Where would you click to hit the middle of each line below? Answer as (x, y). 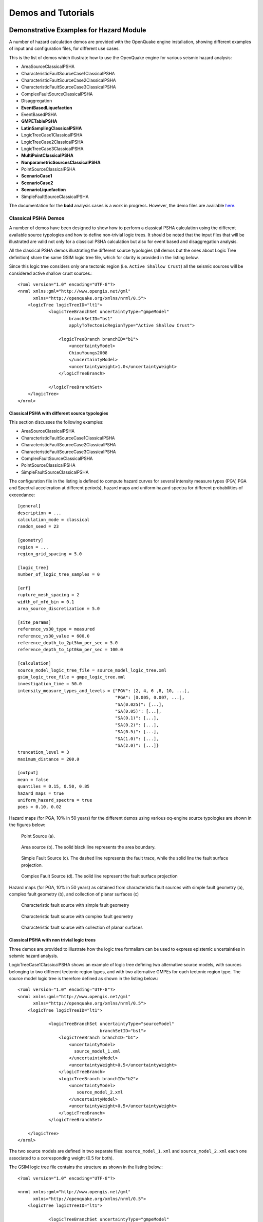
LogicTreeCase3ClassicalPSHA (52, 149)
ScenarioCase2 (37, 183)
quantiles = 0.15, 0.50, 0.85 (54, 786)
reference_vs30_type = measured (56, 629)
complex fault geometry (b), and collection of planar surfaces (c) (74, 894)
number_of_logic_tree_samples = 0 (59, 575)
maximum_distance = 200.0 (49, 759)
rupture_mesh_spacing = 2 (49, 595)
